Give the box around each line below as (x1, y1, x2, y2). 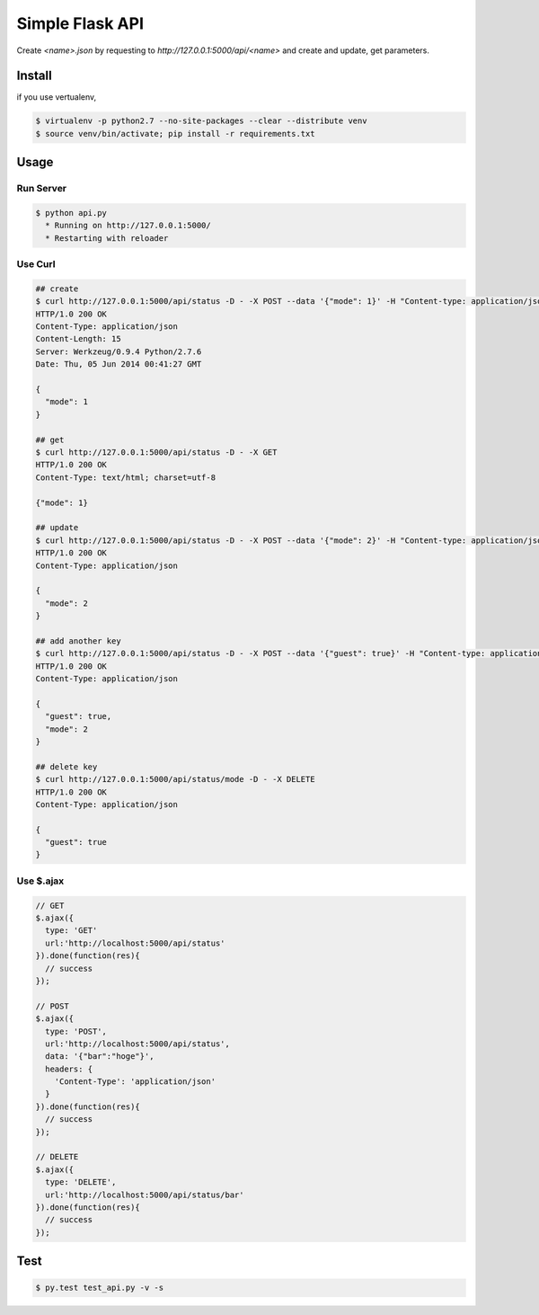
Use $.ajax (16, 875, 65, 887)
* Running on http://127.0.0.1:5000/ (45, 220, 211, 231)
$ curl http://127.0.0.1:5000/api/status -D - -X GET (35, 447, 278, 458)
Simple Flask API (16, 13, 144, 33)
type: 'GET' (45, 926, 98, 936)
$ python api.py (35, 208, 108, 218)
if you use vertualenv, (16, 92, 97, 102)
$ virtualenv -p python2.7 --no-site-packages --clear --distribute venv (35, 116, 367, 126)
